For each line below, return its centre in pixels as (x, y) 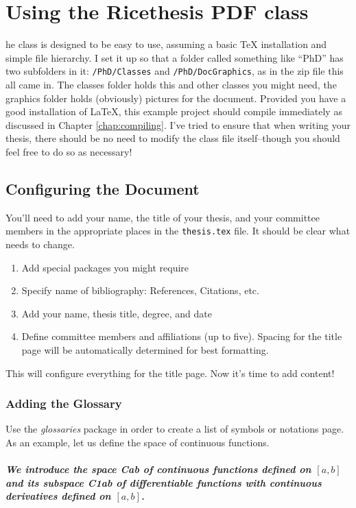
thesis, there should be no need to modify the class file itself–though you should (173, 138)
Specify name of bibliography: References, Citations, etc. (140, 290)
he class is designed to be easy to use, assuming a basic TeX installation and (166, 44)
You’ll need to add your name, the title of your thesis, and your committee (163, 217)
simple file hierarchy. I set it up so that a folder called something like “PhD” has (175, 57)
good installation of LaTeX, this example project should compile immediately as (174, 111)
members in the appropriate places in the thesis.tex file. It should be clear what (178, 231)
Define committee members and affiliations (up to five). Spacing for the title (182, 336)
